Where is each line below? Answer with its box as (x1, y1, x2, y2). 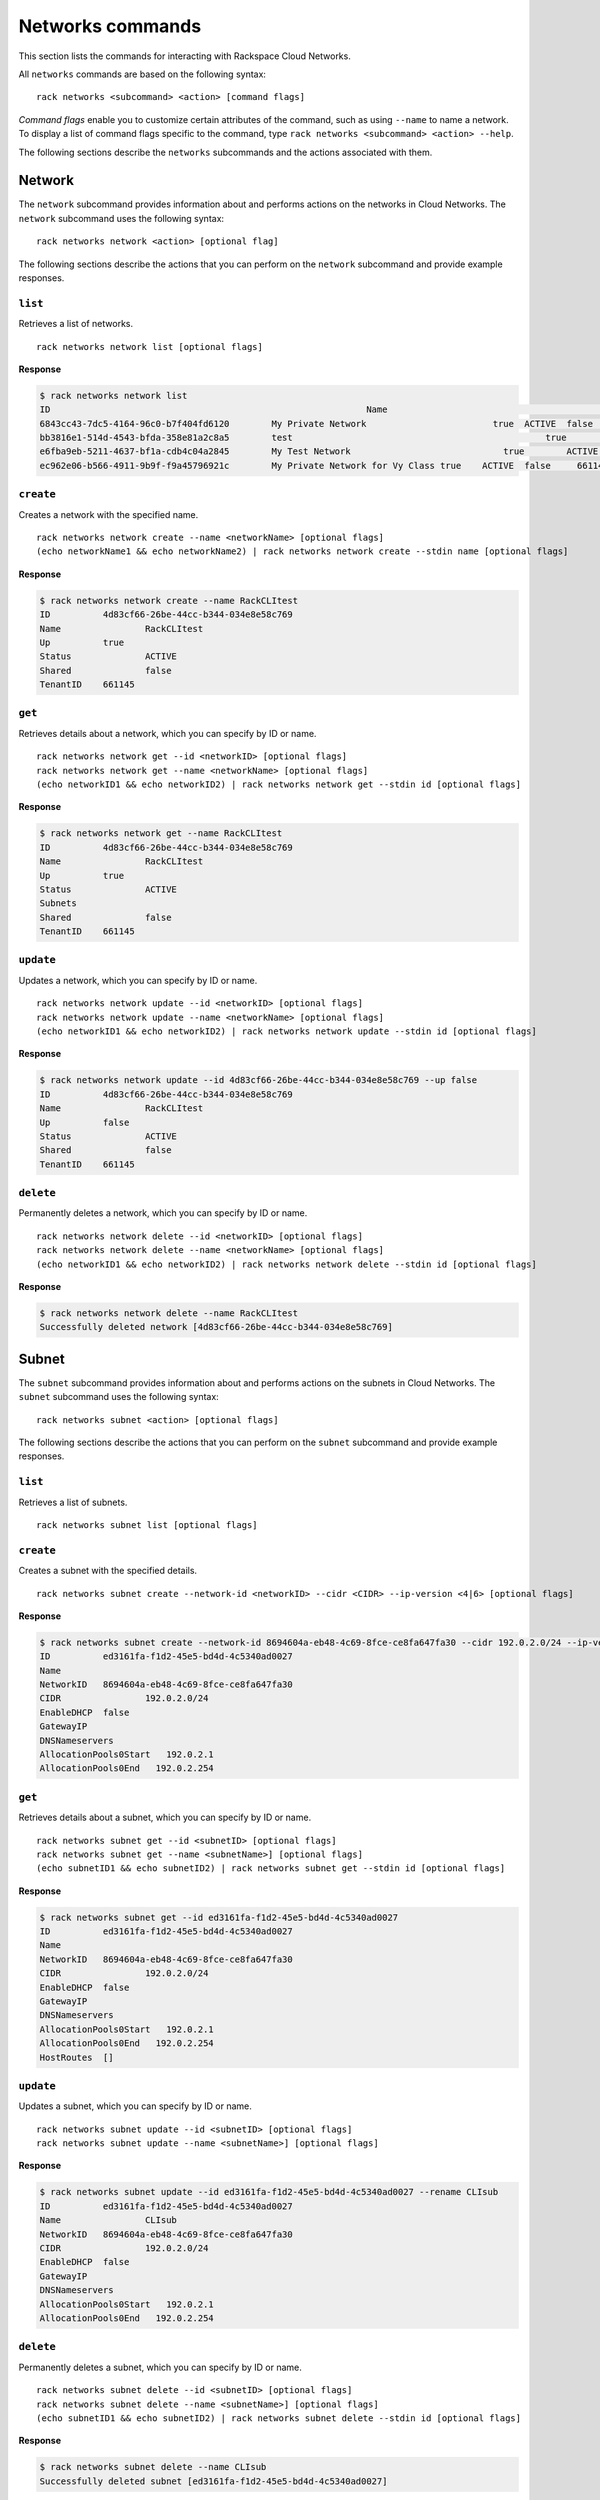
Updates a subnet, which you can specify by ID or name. (18, 2100, 252, 2112)
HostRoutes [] (39, 2051, 114, 2063)
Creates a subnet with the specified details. (18, 1565, 198, 1577)
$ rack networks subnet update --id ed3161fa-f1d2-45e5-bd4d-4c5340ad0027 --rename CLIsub (39, 2186, 499, 2198)
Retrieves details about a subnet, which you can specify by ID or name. (18, 1811, 312, 1824)
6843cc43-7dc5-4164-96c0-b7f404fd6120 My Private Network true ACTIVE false (39, 418, 594, 429)
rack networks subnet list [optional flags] (36, 1519, 259, 1530)
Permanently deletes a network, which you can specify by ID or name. (18, 1207, 308, 1219)
